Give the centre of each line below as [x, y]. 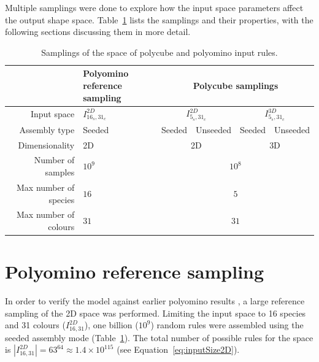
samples [60, 172]
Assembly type [47, 129]
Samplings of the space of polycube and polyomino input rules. [159, 52]
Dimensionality [46, 144]
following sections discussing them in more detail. [98, 32]
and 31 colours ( [35, 325]
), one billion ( [111, 325]
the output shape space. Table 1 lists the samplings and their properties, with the [159, 19]
